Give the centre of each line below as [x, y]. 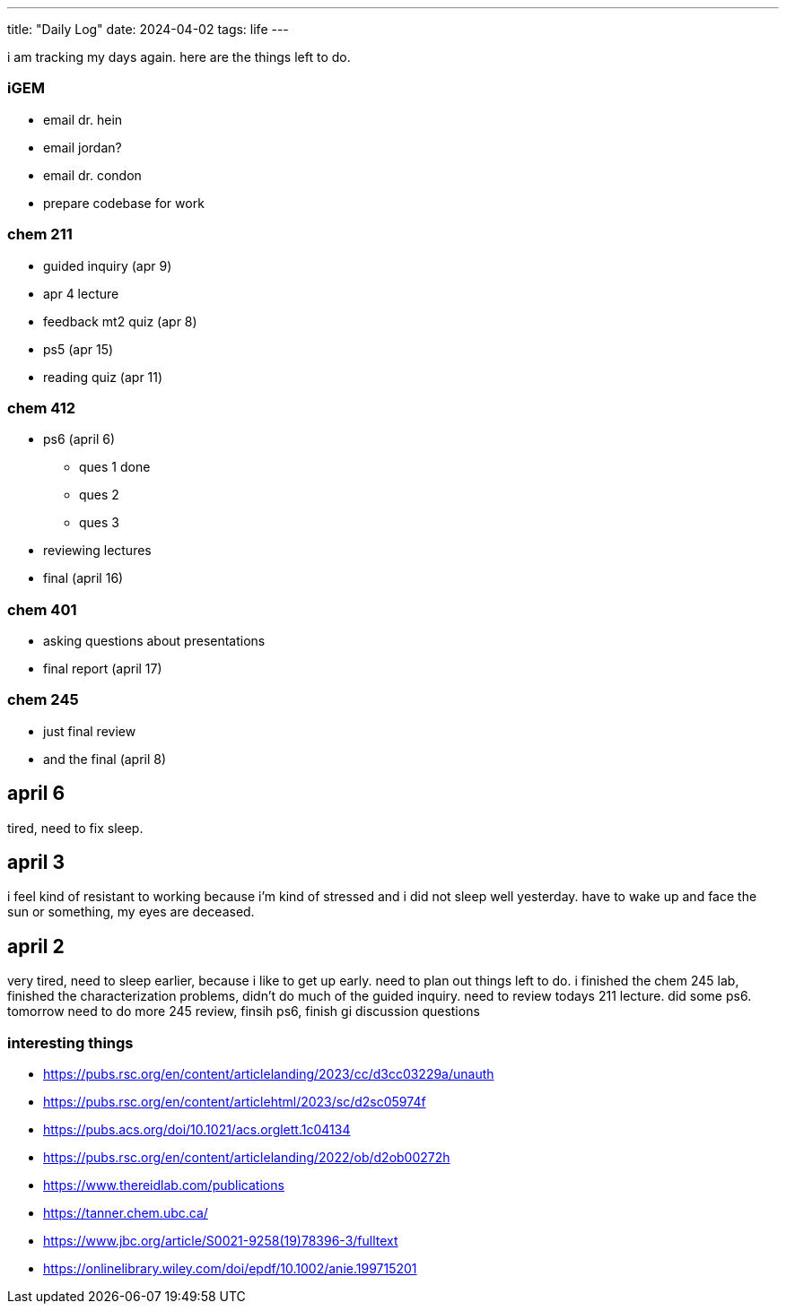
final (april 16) [83, 578]
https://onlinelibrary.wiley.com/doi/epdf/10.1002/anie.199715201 [230, 1269]
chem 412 [42, 408]
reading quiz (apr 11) [103, 377]
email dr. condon [92, 175]
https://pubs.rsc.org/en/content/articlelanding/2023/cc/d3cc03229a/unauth [269, 1074]
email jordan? [83, 147]
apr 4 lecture [81, 293]
